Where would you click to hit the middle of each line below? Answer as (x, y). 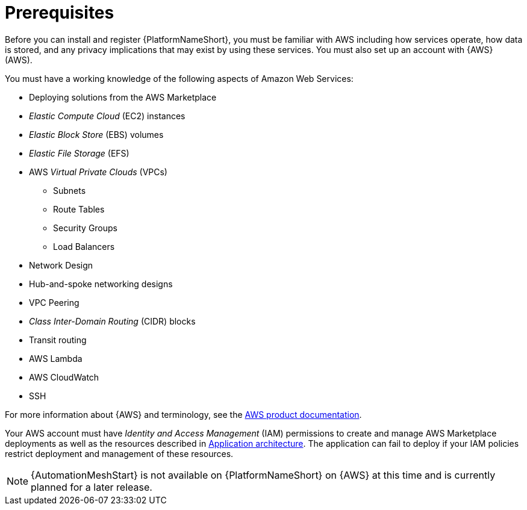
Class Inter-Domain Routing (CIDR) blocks (112, 321)
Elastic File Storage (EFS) (79, 153)
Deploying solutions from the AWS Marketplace (123, 97)
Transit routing (58, 340)
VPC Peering (54, 302)
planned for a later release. (92, 487)
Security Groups (85, 228)
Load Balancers (84, 246)
